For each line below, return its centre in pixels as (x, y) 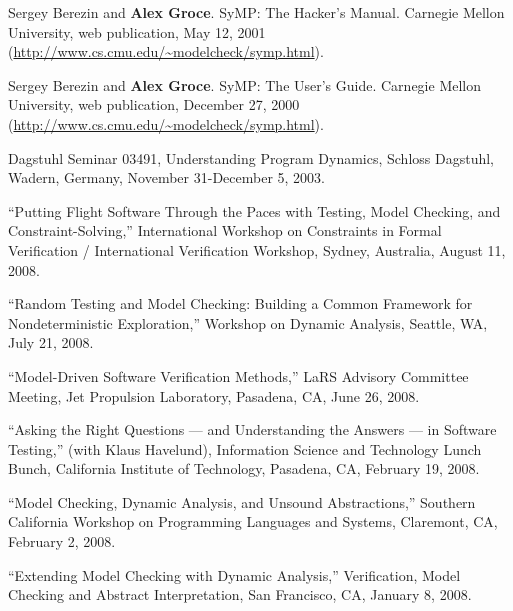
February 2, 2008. (62, 541)
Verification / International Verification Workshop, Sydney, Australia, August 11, (257, 249)
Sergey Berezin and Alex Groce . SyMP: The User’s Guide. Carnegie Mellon (245, 84)
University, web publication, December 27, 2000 (154, 104)
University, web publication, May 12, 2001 (137, 31)
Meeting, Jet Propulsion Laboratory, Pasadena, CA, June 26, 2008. (214, 395)
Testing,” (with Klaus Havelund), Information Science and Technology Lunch (245, 448)
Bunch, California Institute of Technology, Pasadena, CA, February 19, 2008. (244, 468)
